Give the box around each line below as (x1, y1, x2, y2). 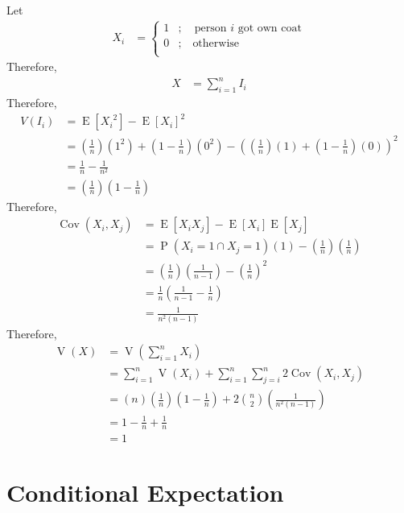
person (194, 22, 227, 34)
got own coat (237, 22, 302, 34)
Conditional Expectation (6, 475, 284, 508)
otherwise (192, 37, 240, 49)
